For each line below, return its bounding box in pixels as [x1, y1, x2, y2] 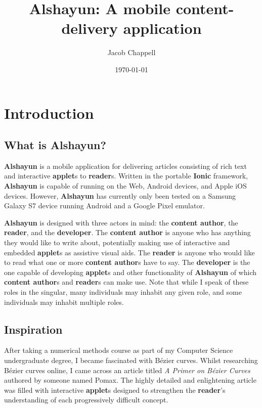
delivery [61, 18, 118, 38]
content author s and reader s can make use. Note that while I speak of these [4, 277, 249, 287]
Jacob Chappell [107, 47, 156, 58]
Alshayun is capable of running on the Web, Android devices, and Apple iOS [4, 180, 247, 191]
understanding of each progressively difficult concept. [4, 394, 168, 405]
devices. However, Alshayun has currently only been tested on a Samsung [4, 190, 236, 201]
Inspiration [4, 321, 63, 337]
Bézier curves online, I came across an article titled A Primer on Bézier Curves [4, 365, 250, 375]
